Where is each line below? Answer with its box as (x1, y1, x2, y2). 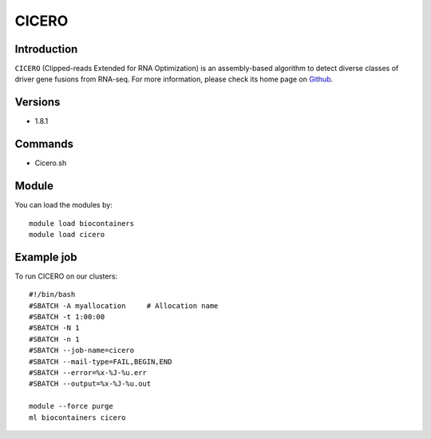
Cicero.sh (34, 158, 67, 168)
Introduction (14, 42, 78, 56)
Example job (14, 250, 77, 263)
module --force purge (29, 401, 113, 411)
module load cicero (29, 230, 105, 239)
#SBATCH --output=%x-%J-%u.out (29, 379, 152, 389)
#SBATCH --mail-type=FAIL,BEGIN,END (29, 357, 172, 366)
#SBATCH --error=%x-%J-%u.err (29, 368, 148, 377)
